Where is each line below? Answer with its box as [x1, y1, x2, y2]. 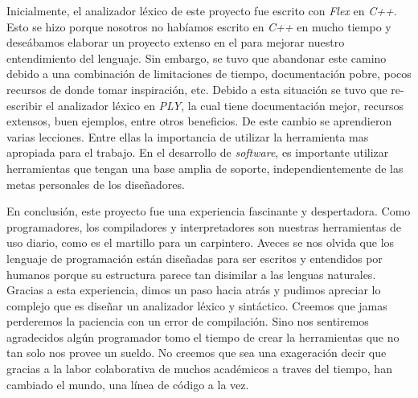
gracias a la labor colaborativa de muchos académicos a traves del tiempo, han [6, 360, 392, 377]
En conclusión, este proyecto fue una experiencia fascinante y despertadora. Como [6, 203, 411, 220]
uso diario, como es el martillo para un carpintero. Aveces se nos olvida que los [6, 234, 395, 251]
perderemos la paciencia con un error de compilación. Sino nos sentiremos [6, 313, 369, 330]
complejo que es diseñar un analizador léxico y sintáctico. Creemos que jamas [6, 297, 387, 314]
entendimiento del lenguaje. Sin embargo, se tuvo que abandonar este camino [6, 49, 387, 66]
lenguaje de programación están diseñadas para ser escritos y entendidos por [6, 249, 383, 266]
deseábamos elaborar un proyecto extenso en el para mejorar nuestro [6, 34, 345, 51]
